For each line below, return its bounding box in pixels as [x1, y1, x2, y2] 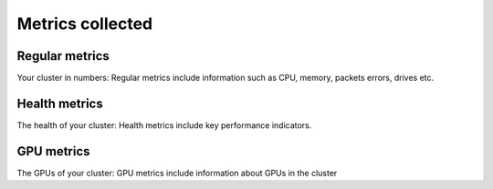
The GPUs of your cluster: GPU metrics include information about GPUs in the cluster [16, 167, 338, 178]
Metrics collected [16, 14, 153, 34]
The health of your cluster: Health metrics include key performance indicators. [16, 119, 312, 131]
